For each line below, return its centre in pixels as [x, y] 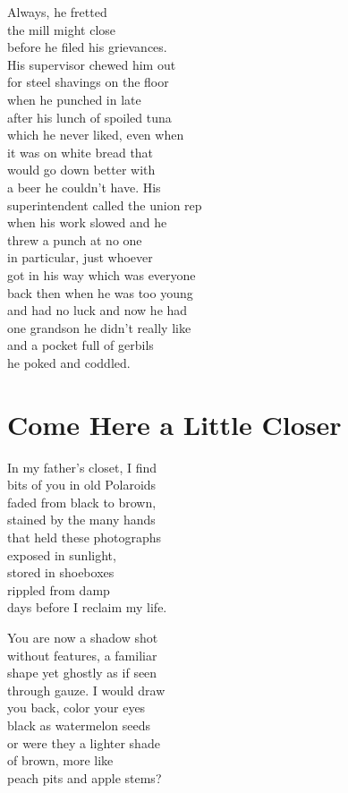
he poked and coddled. [69, 362]
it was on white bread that [81, 152]
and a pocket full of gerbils [81, 345]
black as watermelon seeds [79, 725]
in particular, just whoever [80, 257]
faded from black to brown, [82, 502]
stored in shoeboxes [61, 572]
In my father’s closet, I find [82, 467]
